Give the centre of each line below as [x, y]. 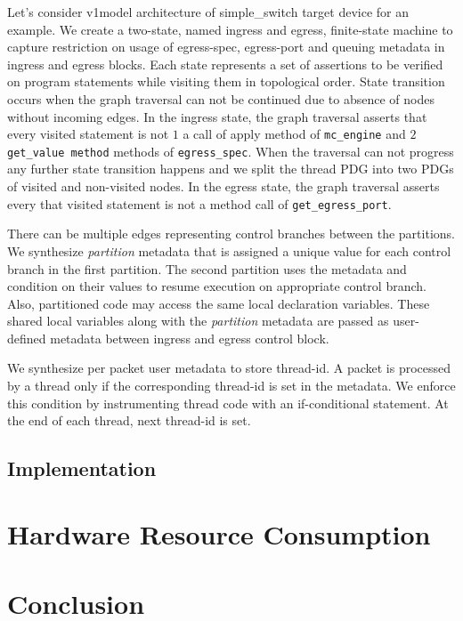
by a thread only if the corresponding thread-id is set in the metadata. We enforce [231, 386]
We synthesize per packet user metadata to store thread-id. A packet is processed [229, 368]
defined [27, 338]
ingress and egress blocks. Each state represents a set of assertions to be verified [225, 64]
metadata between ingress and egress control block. [190, 338]
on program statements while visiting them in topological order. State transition [226, 81]
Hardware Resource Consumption [219, 533]
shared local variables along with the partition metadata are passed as [198, 321]
